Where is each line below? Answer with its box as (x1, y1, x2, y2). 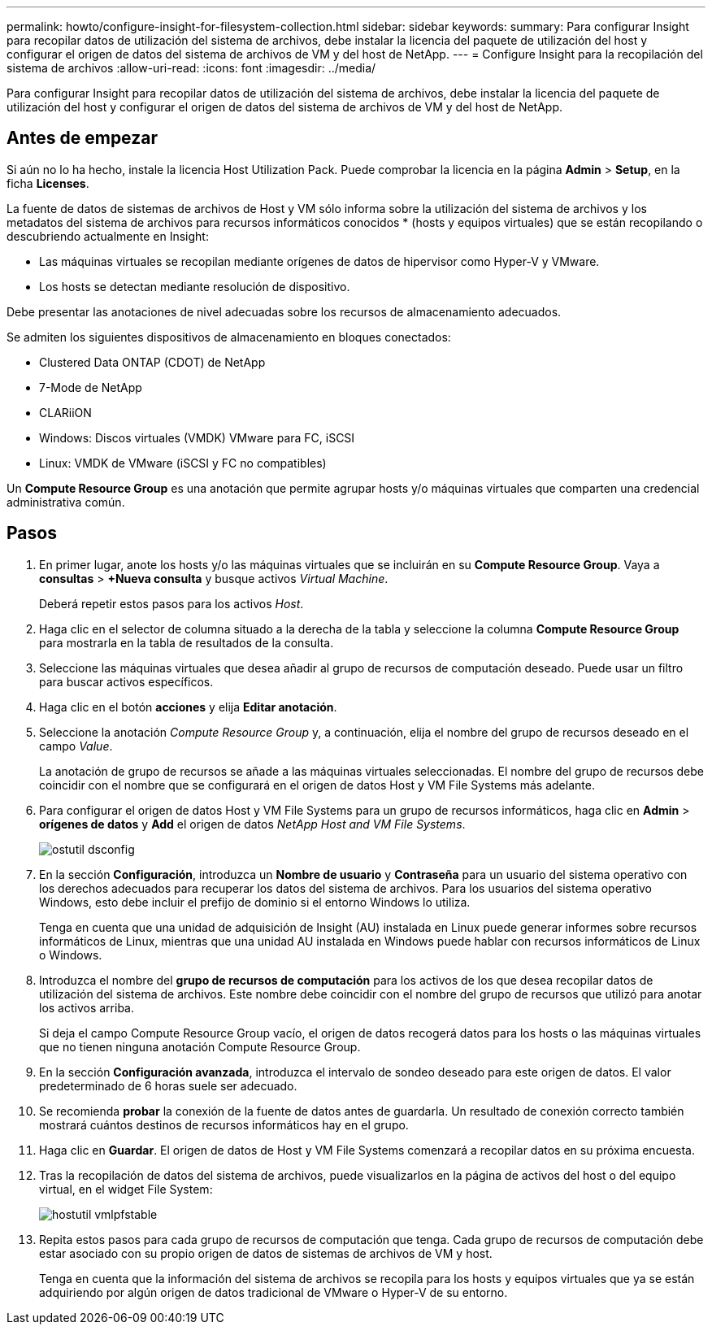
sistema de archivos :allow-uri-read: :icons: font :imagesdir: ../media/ (7, 61, 376, 75)
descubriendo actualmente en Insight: (7, 228, 209, 243)
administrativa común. (7, 494, 125, 509)
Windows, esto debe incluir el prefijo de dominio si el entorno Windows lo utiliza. (39, 894, 471, 909)
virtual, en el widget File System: (39, 1181, 213, 1196)
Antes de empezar (7, 128, 158, 149)
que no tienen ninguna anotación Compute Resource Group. (39, 1039, 361, 1054)
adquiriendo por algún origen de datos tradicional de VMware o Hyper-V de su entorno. (39, 1285, 508, 1299)
